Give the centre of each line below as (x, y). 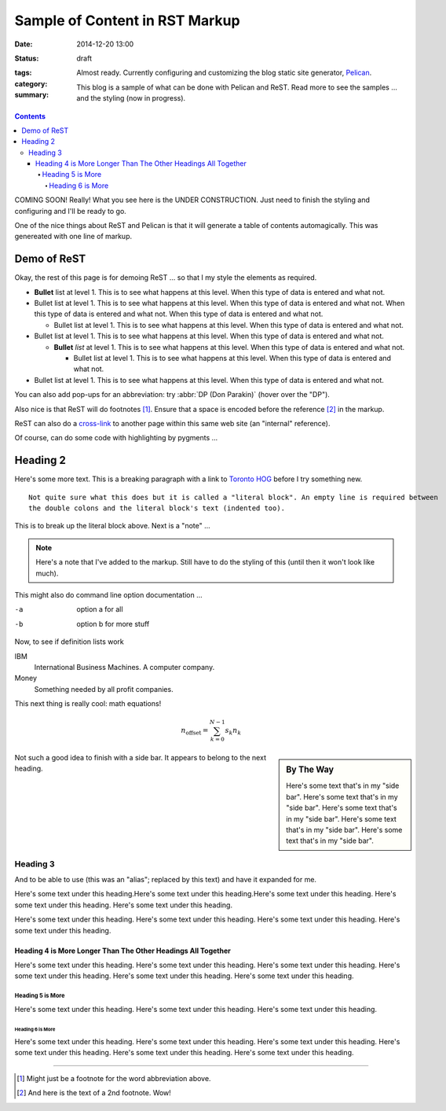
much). (47, 573)
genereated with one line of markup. (73, 237)
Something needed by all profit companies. (104, 689)
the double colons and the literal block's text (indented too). (157, 508)
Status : (27, 58)
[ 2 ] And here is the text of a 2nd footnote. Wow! (94, 1093)
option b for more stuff (113, 624)
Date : (24, 44)
